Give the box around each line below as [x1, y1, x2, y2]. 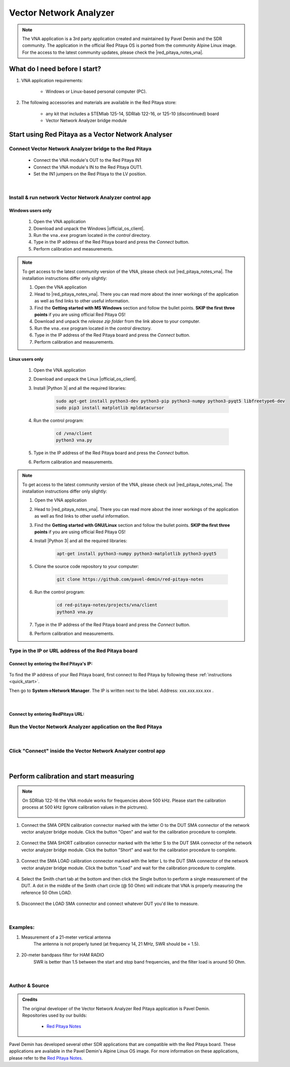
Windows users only [9, 208, 52, 213]
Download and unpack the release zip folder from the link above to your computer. [34, 318, 200, 324]
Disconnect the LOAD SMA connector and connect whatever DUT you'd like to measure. [21, 901, 199, 907]
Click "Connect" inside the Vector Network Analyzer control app [9, 747, 166, 754]
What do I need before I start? [9, 64, 102, 73]
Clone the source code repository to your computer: [34, 564, 139, 569]
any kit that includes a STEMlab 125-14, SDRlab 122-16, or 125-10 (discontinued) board [45, 110, 219, 117]
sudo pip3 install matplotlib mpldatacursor [56, 405, 165, 411]
